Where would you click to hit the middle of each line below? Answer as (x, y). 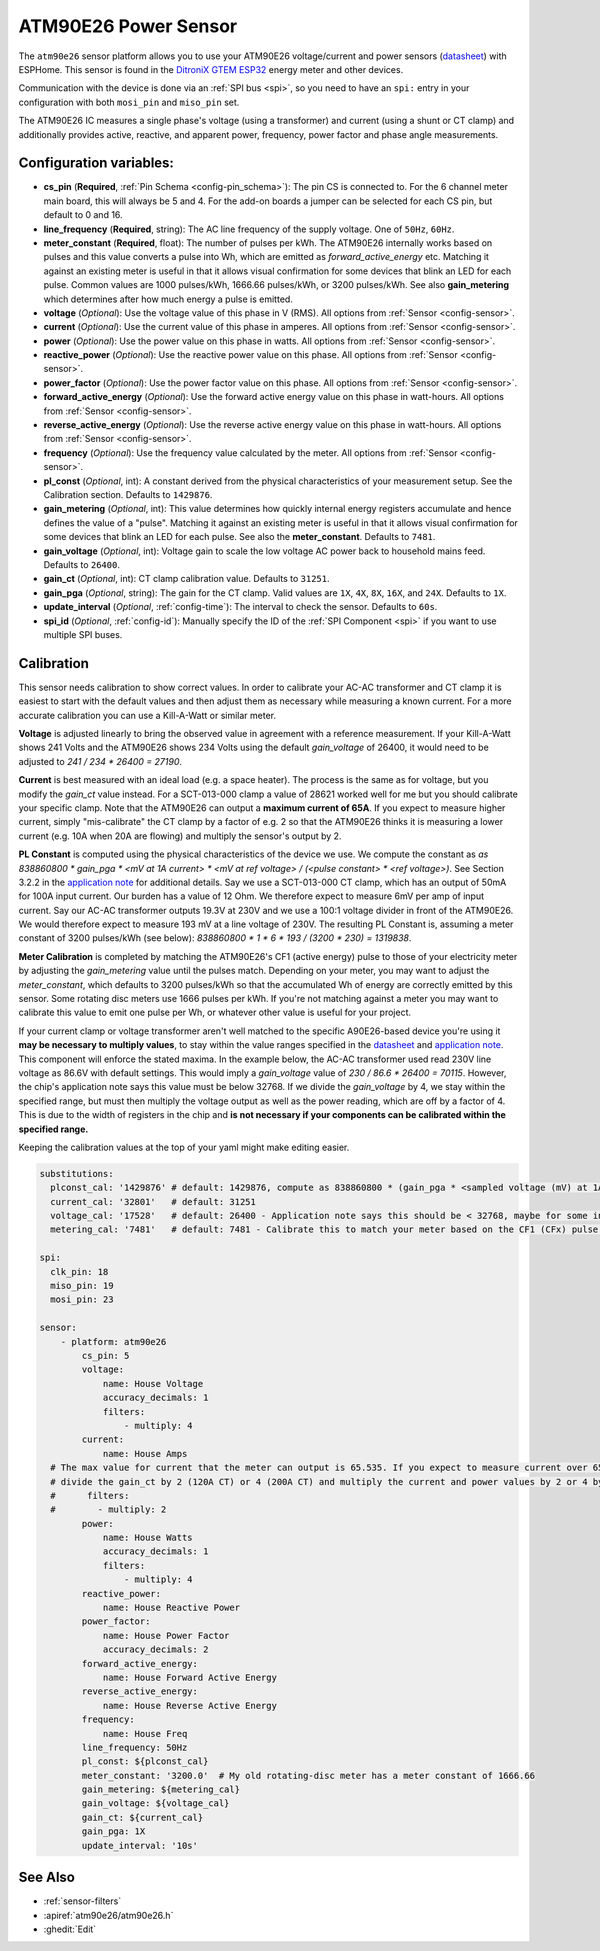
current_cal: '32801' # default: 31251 (153, 1201)
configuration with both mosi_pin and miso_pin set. (129, 102)
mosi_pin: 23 (82, 1299)
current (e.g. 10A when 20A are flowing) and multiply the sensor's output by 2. (180, 836)
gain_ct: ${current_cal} (142, 1817)
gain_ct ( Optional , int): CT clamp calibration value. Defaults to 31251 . (186, 579)
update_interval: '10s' (140, 1845)
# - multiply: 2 (108, 1509)
